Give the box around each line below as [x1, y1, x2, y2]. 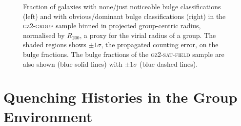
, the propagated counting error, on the [101, 39, 219, 50]
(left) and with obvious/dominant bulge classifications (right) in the [23, 11, 226, 21]
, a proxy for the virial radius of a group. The [80, 30, 216, 40]
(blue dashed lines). [139, 58, 198, 69]
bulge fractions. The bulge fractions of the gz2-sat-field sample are [23, 49, 224, 59]
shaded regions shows [23, 39, 86, 50]
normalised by [23, 30, 65, 40]
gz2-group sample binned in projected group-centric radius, [23, 20, 201, 31]
